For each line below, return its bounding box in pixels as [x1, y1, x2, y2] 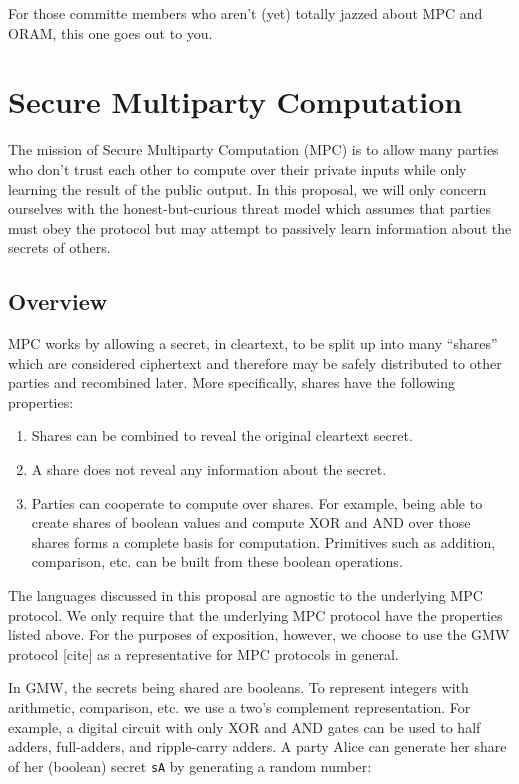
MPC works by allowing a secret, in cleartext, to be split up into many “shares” [8, 333, 498, 354]
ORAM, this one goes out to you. [8, 22, 213, 43]
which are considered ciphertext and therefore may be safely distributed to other [8, 352, 502, 373]
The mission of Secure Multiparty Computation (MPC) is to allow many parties [8, 139, 499, 160]
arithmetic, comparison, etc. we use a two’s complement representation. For [8, 696, 471, 717]
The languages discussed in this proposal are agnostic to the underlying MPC [8, 585, 483, 606]
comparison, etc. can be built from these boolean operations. [31, 551, 403, 572]
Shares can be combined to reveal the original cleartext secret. [31, 425, 413, 446]
